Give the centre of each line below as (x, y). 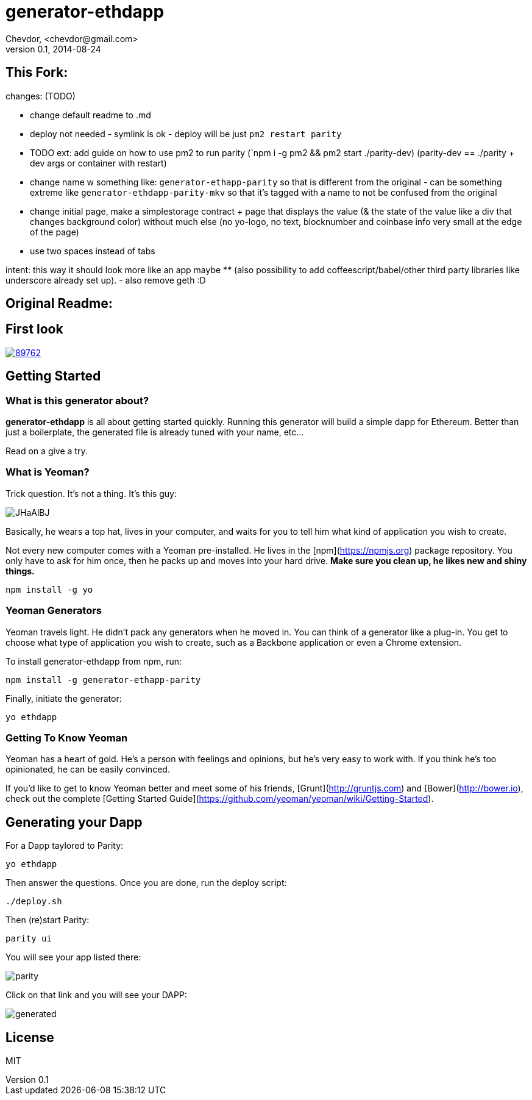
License (30, 1037)
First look (34, 329)
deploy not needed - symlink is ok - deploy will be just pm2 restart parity (186, 134)
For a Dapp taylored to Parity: (65, 846)
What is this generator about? (77, 400)
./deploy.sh (34, 902)
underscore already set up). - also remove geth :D (106, 280)
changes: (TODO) (41, 96)
